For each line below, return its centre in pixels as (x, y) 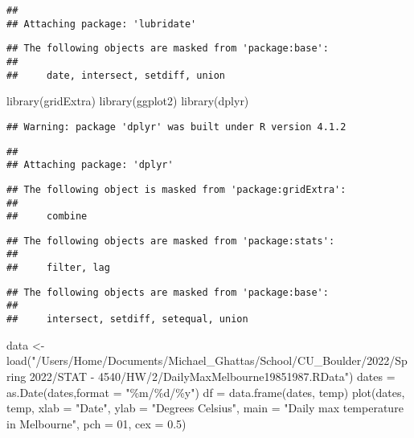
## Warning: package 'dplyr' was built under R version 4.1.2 (176, 127)
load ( (19, 360)
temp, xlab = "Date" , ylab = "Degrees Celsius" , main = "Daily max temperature (205, 408)
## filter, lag (58, 268)
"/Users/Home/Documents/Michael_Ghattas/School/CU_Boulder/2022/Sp (219, 360)
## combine (47, 217)
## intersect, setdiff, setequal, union (127, 319)
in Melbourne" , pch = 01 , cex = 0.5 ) (96, 423)
